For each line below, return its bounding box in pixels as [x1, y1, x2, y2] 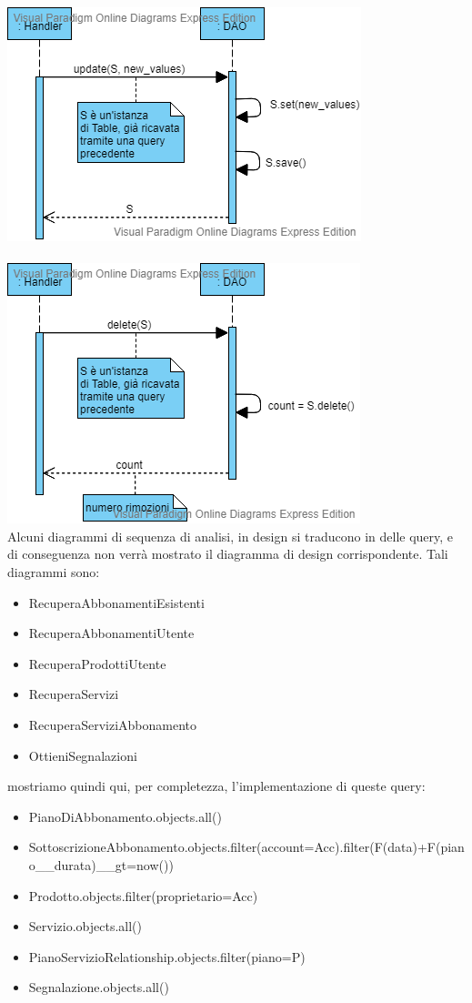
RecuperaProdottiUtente [28, 653, 166, 673]
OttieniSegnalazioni [28, 745, 137, 765]
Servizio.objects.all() [28, 917, 142, 936]
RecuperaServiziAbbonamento [28, 714, 197, 734]
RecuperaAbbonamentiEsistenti [28, 593, 205, 612]
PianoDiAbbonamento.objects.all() [28, 806, 222, 826]
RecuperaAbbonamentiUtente [28, 623, 195, 643]
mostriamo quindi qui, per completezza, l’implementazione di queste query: [7, 776, 426, 795]
